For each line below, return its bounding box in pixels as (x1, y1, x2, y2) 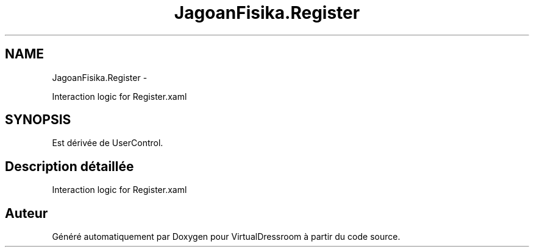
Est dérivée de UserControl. (52, 138, 163, 149)
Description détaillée (5, 158, 134, 174)
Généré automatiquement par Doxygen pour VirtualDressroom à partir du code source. (52, 231, 400, 242)
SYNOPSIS (5, 112, 71, 128)
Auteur (5, 205, 48, 221)
